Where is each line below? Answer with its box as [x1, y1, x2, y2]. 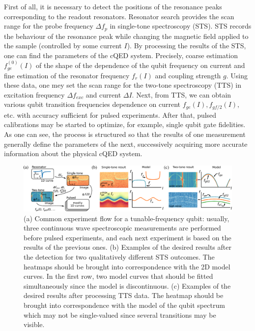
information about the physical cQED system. [4, 148, 142, 159]
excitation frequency [4, 89, 65, 99]
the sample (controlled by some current [4, 40, 122, 51]
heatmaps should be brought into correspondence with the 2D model [24, 261, 230, 271]
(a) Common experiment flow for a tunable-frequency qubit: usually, [24, 213, 229, 223]
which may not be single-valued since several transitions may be [24, 309, 216, 320]
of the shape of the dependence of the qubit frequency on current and [35, 60, 245, 70]
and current [85, 89, 121, 99]
